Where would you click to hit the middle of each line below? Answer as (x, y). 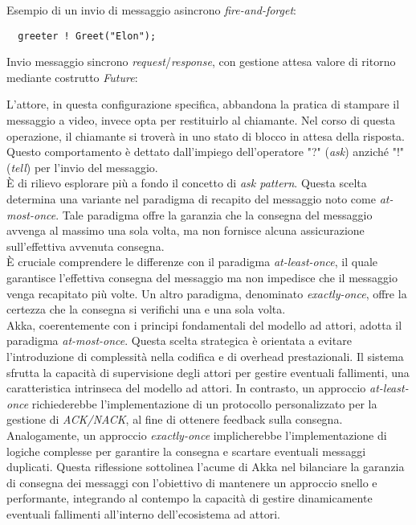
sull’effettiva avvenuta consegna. (86, 246)
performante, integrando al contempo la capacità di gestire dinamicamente (190, 498)
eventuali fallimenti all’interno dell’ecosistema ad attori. (143, 513)
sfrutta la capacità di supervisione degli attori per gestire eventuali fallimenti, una (208, 372)
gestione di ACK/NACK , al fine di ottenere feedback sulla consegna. (175, 419)
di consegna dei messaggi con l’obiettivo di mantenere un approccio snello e (192, 482)
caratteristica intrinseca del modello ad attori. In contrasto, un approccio (186, 388)
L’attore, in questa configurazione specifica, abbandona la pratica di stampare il (203, 104)
